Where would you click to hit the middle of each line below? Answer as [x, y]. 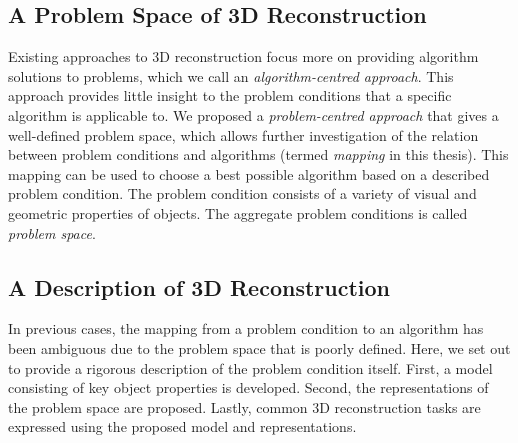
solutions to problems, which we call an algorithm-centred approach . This [231, 75]
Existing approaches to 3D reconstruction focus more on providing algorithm [243, 56]
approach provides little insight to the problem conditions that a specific [230, 95]
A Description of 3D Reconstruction [199, 286]
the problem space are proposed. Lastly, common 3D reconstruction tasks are [244, 406]
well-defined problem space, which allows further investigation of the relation [243, 134]
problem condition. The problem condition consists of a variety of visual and [242, 193]
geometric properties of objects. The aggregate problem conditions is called [238, 212]
